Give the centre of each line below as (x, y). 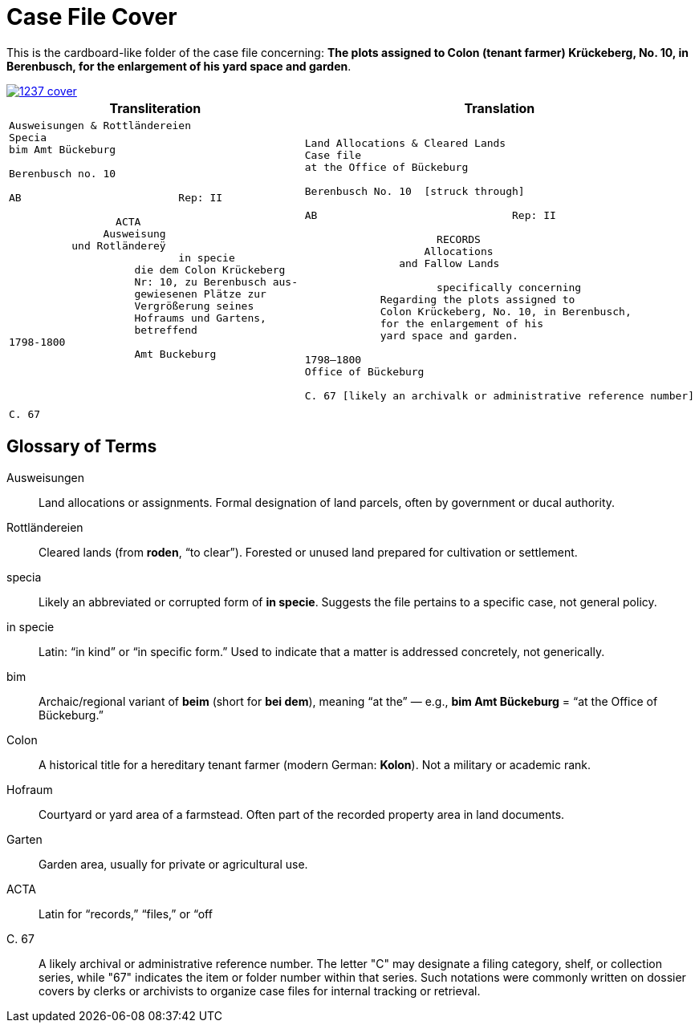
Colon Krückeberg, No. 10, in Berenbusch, (506, 312)
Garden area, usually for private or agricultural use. (173, 864)
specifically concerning (509, 288)
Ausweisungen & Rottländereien (100, 125)
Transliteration (155, 108)
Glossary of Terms (82, 447)
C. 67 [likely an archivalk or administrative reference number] (499, 396)
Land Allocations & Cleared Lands (405, 144)
